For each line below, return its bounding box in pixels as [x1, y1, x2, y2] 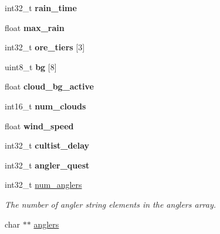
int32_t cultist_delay [5, 139, 90, 152]
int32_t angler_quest [5, 159, 90, 171]
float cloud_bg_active [5, 80, 94, 92]
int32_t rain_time [5, 2, 77, 13]
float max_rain [5, 21, 65, 33]
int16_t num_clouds [5, 99, 86, 112]
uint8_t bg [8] [5, 60, 57, 73]
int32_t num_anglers [5, 178, 82, 191]
